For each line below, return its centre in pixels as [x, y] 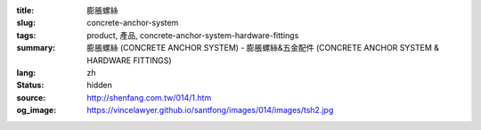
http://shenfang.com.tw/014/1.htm [149, 97]
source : [31, 97]
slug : [26, 23]
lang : [26, 72]
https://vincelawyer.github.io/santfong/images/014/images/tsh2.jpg [210, 110]
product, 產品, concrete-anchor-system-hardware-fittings [193, 35]
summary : [36, 48]
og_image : [37, 110]
